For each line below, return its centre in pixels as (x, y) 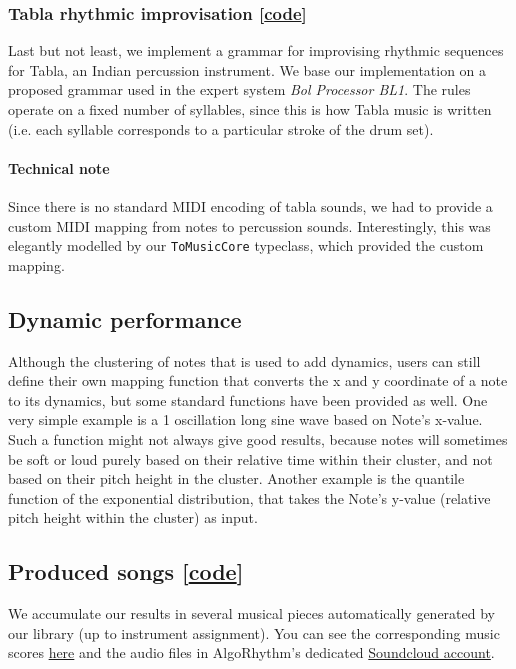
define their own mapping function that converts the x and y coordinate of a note (258, 380)
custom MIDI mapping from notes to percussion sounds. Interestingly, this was (249, 225)
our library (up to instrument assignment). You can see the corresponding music (254, 632)
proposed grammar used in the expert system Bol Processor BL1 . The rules (239, 89)
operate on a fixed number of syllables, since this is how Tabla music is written (250, 109)
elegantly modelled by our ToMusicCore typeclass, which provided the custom (246, 245)
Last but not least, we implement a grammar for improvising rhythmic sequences (256, 50)
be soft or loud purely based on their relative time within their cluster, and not (250, 458)
